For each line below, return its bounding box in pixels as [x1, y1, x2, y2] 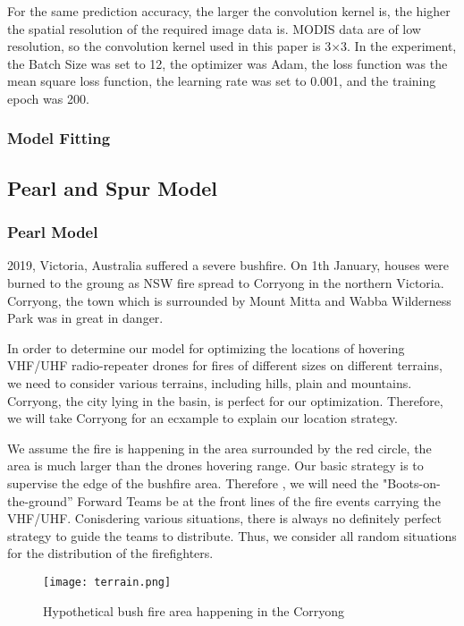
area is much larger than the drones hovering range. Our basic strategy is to [7, 456, 424, 475]
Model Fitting [7, 127, 111, 149]
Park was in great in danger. [7, 309, 164, 327]
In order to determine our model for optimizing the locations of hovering [7, 338, 405, 357]
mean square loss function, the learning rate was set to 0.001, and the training [7, 72, 436, 90]
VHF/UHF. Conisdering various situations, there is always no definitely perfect [7, 509, 442, 528]
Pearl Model [7, 221, 98, 243]
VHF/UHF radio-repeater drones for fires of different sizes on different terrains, [7, 356, 443, 375]
